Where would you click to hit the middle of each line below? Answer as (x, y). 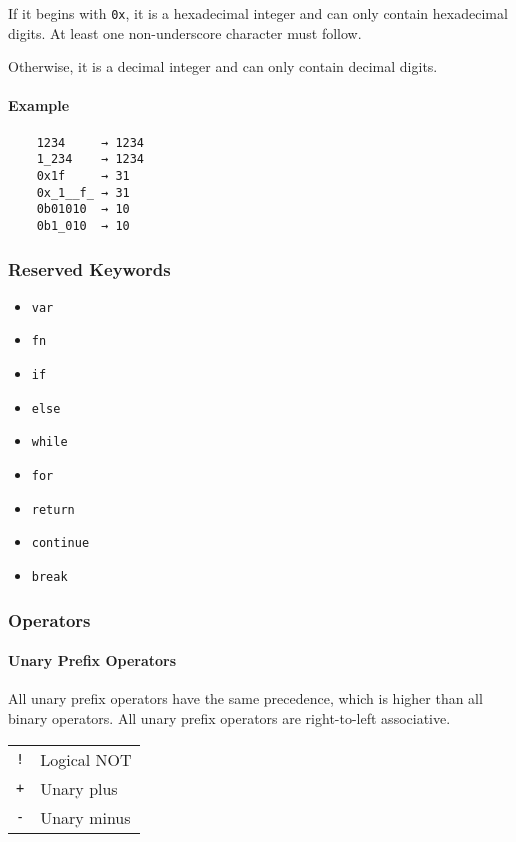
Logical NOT (86, 759)
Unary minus (85, 817)
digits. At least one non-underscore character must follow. (185, 32)
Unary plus (79, 788)
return (53, 509)
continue (60, 543)
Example (39, 105)
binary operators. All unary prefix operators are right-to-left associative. (229, 717)
